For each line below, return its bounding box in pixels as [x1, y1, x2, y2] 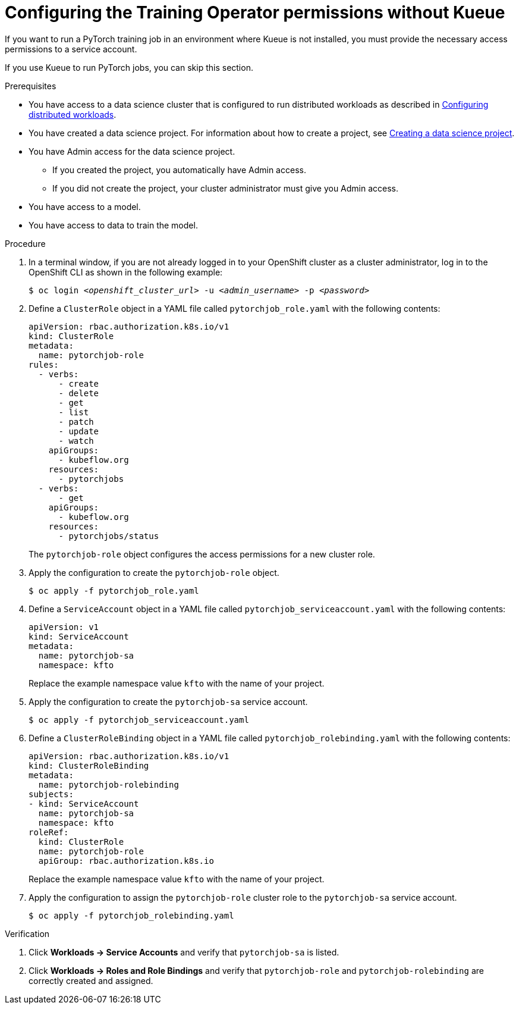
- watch [58, 435, 94, 446]
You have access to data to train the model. [29, 220, 198, 230]
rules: [29, 359, 59, 369]
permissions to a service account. [5, 43, 137, 54]
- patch [58, 416, 94, 427]
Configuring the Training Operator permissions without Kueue [5, 2, 505, 23]
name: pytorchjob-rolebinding [38, 779, 179, 789]
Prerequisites [5, 80, 56, 91]
